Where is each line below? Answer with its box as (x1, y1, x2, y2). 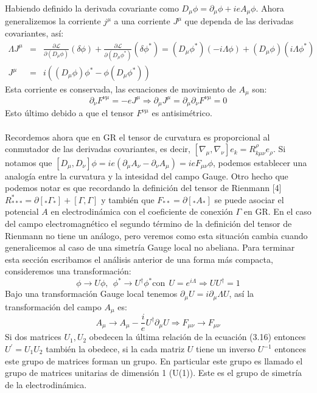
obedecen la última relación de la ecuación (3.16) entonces (89, 330, 306, 343)
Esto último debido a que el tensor (5, 106, 134, 119)
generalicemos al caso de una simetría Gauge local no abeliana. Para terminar (5, 241, 295, 254)
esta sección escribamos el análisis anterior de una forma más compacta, (5, 252, 273, 265)
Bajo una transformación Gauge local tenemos (5, 287, 178, 300)
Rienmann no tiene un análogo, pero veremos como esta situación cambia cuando (5, 229, 308, 242)
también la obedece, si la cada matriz (46, 343, 185, 355)
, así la (229, 287, 254, 300)
